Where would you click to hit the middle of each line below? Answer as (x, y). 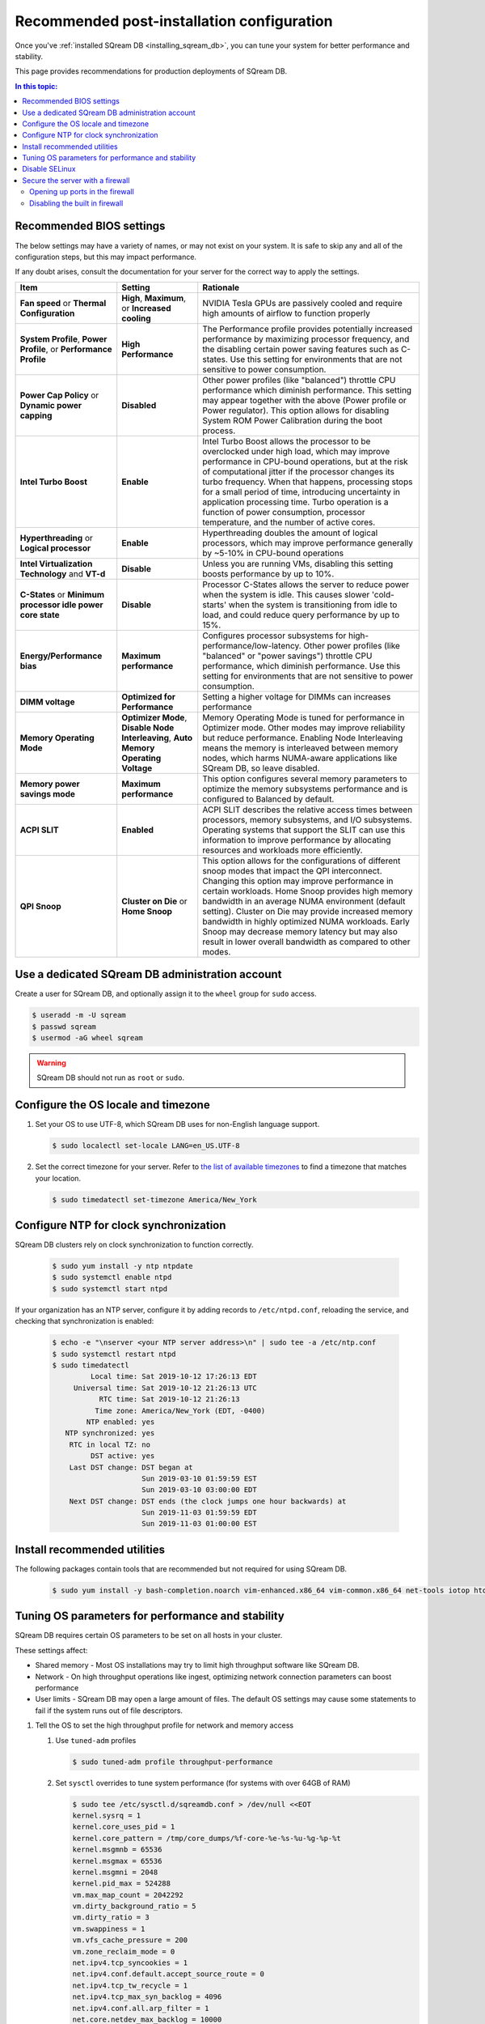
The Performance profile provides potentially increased (308, 329)
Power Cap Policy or (59, 395)
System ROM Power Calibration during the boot (293, 420)
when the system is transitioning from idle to (313, 605)
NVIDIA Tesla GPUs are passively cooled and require (303, 303)
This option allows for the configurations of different (302, 861)
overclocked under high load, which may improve (296, 451)
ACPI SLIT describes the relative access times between (308, 810)
